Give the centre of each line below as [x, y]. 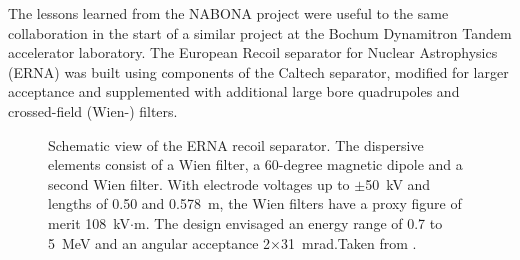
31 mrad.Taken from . [349, 242]
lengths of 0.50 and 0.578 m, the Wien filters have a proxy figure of [255, 203]
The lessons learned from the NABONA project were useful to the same [228, 13]
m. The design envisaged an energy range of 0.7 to [288, 222]
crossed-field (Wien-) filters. [93, 110]
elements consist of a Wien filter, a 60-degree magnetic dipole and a [255, 164]
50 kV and [398, 183]
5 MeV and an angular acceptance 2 [159, 242]
